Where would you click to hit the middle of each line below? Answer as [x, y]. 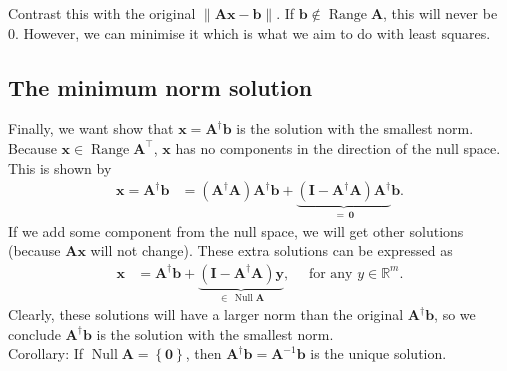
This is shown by [60, 167]
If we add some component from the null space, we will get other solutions [236, 230]
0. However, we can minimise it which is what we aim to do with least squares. [249, 32]
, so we [455, 314]
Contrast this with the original [102, 13]
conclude [34, 333]
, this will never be [440, 13]
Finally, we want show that [91, 128]
